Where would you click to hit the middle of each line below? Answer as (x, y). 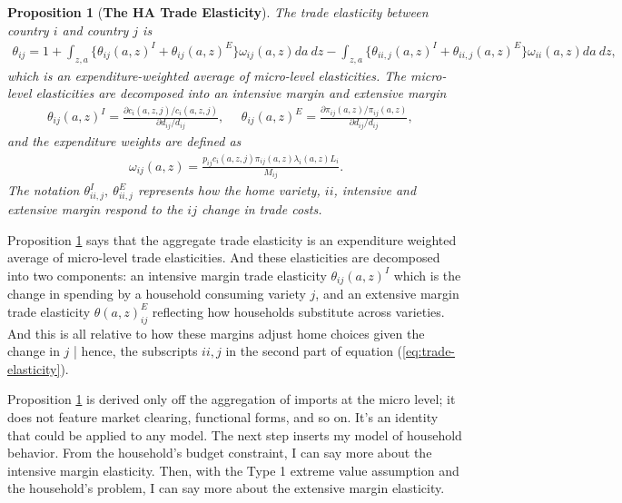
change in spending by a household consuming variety (157, 294)
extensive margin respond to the (95, 209)
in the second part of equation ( (314, 351)
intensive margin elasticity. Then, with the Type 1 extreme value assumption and (233, 470)
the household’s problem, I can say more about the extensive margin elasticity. (226, 488)
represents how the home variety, (229, 190)
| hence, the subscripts (136, 351)
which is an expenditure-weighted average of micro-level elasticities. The (207, 75)
